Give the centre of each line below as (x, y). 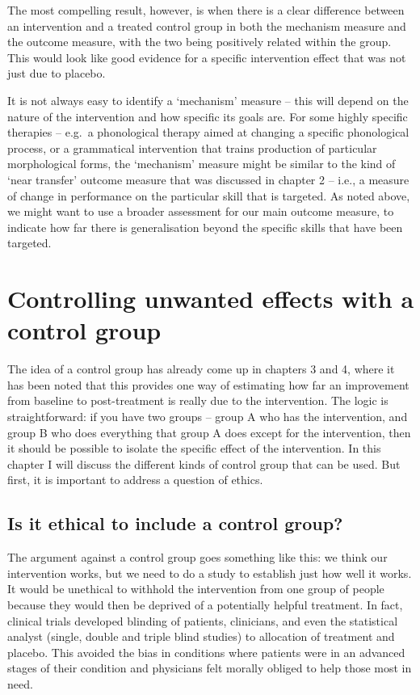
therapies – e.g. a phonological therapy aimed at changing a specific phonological (208, 132)
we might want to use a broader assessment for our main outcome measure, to (201, 211)
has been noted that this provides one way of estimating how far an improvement (208, 384)
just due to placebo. (57, 73)
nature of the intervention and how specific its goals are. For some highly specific (208, 116)
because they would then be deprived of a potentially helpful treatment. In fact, (205, 604)
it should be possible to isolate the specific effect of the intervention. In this (194, 448)
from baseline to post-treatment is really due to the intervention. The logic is (198, 400)
